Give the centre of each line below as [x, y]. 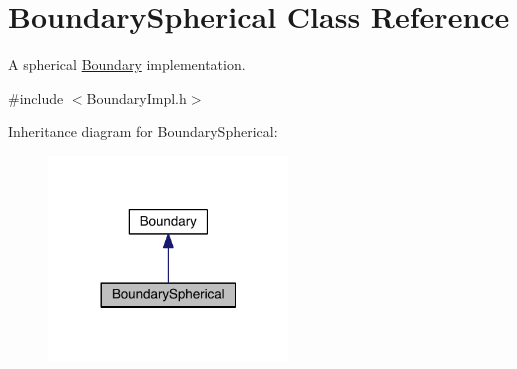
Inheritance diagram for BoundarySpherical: [143, 131]
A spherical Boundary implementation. [127, 64]
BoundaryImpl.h [136, 97]
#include [36, 97]
